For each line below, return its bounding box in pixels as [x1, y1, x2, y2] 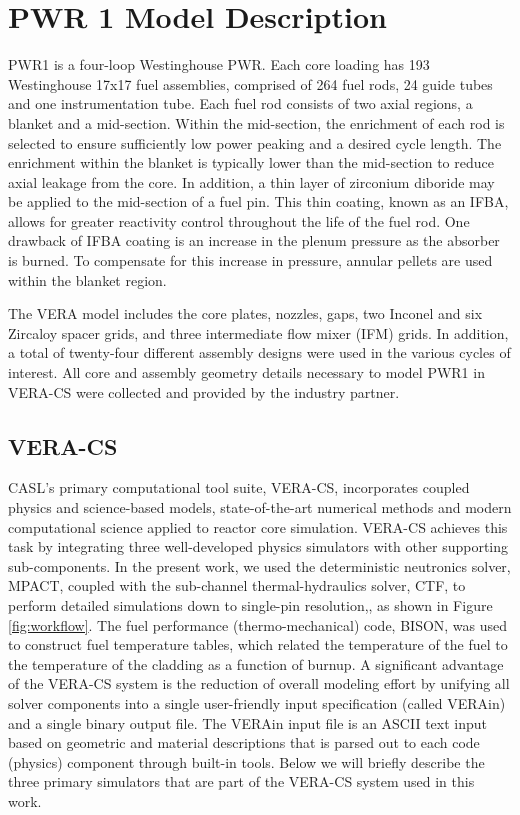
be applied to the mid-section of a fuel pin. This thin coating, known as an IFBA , [8, 191, 509, 212]
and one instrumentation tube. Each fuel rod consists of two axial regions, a [8, 93, 473, 114]
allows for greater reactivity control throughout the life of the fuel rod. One [8, 210, 470, 231]
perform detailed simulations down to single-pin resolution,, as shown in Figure [8, 594, 493, 615]
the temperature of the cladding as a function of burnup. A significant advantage [8, 653, 504, 674]
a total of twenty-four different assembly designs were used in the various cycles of [8, 342, 511, 363]
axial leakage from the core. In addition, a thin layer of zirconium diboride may [8, 171, 495, 192]
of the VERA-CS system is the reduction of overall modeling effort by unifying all [8, 673, 510, 694]
